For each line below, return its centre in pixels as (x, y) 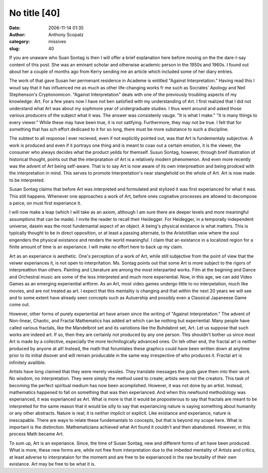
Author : (17, 34)
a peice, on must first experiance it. (45, 203)
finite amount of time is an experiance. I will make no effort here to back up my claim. (96, 247)
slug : (14, 48)
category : (20, 42)
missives (57, 42)
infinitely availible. (28, 362)
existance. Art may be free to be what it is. (53, 464)
